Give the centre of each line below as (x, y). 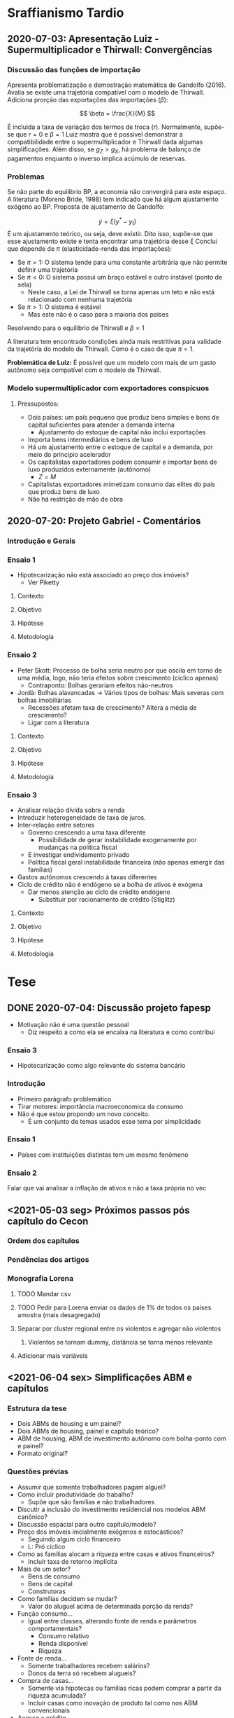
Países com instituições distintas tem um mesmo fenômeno (103, 1155)
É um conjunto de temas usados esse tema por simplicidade (114, 1121)
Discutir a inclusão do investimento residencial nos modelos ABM (111, 1509)
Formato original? (43, 1454)
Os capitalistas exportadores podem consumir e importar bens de (123, 462)
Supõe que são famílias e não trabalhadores (91, 1501)
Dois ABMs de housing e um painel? (69, 1424)
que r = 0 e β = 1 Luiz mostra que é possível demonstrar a (99, 134)
